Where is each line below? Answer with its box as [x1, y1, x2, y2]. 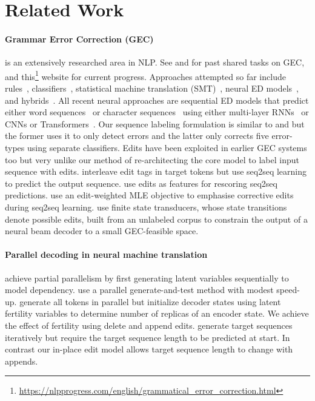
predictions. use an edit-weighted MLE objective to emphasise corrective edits [5, 189, 294, 201]
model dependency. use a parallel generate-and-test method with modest [5, 283, 274, 296]
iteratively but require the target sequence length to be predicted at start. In [5, 331, 290, 343]
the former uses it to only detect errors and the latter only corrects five [5, 129, 269, 142]
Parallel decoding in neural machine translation [5, 248, 208, 261]
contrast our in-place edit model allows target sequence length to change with [5, 343, 293, 356]
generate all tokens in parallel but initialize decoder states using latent [19, 295, 281, 308]
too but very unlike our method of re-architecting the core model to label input [5, 153, 299, 166]
